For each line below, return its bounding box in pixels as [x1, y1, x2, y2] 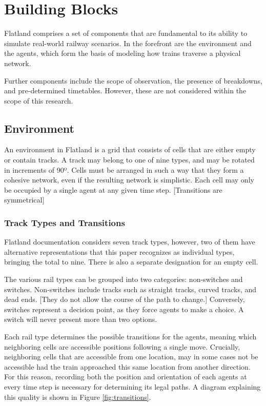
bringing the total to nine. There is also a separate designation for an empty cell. [4, 256, 258, 267]
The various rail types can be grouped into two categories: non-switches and [4, 274, 243, 285]
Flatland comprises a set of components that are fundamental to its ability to [4, 28, 248, 38]
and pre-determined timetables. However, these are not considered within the [4, 85, 247, 96]
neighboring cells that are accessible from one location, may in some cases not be [4, 351, 258, 362]
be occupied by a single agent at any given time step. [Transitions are [4, 184, 222, 195]
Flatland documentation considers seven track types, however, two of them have [4, 236, 255, 247]
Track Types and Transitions [4, 216, 125, 229]
